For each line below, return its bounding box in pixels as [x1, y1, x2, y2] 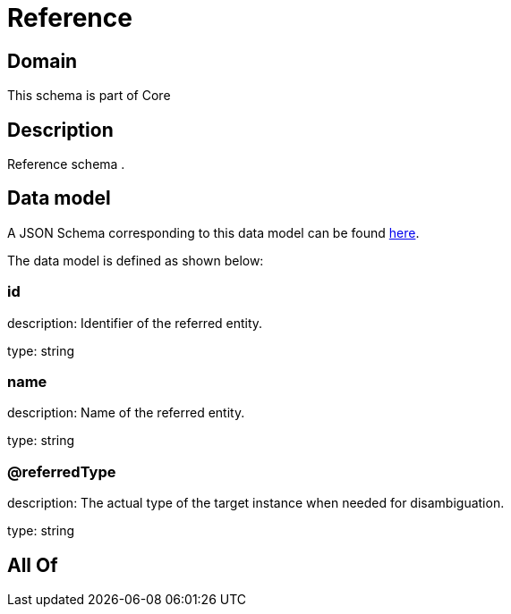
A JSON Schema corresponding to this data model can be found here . [7, 224, 420, 240]
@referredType [7, 462, 116, 481]
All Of [7, 553, 58, 576]
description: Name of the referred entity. [7, 405, 245, 421]
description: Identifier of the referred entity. [7, 315, 263, 331]
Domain [7, 49, 78, 72]
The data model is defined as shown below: [7, 252, 264, 268]
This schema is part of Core [7, 88, 171, 104]
